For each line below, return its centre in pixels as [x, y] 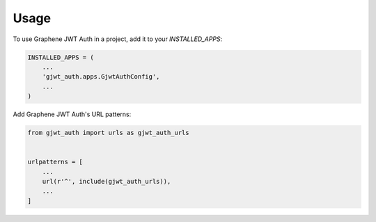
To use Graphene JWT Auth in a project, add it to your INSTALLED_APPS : [118, 39]
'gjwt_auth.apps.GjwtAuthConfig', [101, 77]
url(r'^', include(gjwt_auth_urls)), [107, 182]
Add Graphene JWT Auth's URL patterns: [72, 114]
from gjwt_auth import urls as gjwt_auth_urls [108, 133]
